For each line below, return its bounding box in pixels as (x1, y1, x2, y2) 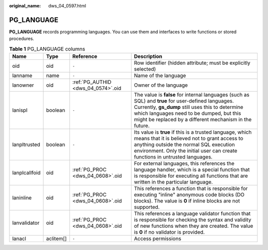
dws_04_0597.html (48, 3, 86, 8)
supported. (134, 203, 160, 210)
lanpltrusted (12, 141, 41, 148)
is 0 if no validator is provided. (134, 229, 205, 236)
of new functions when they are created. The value (134, 223, 253, 230)
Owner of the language (134, 82, 188, 89)
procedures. (9, 36, 34, 42)
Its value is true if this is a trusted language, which (134, 129, 252, 136)
